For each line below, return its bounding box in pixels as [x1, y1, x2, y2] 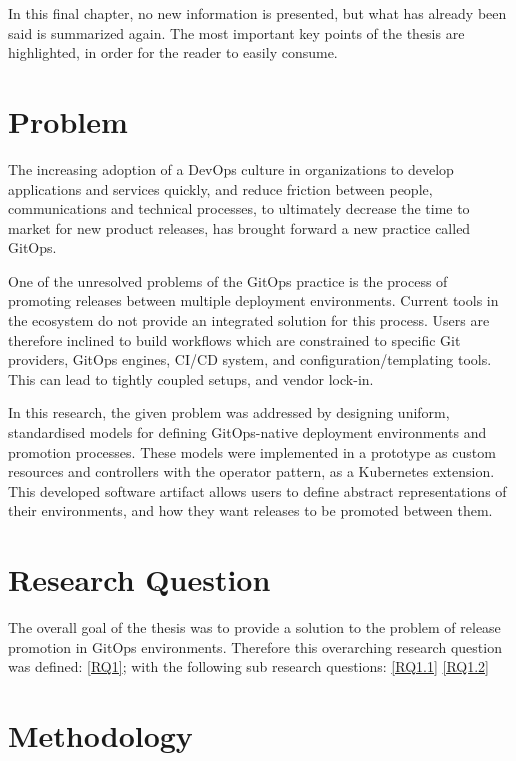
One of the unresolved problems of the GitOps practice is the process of [8, 270, 448, 291]
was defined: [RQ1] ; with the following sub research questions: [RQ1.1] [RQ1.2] [8, 656, 489, 677]
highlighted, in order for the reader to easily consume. [8, 42, 338, 63]
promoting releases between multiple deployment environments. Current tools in [8, 290, 499, 311]
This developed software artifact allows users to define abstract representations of [8, 480, 507, 501]
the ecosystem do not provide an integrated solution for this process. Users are [8, 310, 490, 331]
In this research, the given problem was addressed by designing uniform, [8, 402, 450, 423]
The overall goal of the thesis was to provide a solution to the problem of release [8, 617, 501, 638]
